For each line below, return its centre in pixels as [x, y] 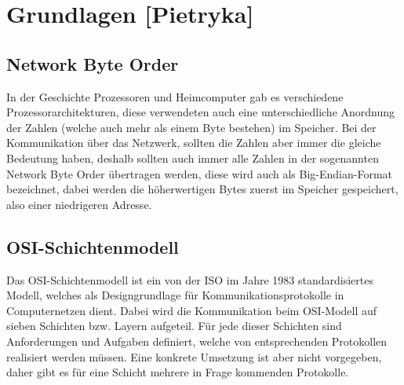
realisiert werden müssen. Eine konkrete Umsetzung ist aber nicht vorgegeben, [194, 356]
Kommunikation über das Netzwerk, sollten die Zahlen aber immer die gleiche [194, 143]
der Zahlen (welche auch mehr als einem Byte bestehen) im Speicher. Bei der [191, 127]
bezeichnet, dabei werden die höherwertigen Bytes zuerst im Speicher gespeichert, [202, 189]
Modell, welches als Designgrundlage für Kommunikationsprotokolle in [175, 295]
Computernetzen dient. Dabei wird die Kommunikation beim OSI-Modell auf [192, 310]
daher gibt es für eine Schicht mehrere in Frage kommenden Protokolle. [178, 372]
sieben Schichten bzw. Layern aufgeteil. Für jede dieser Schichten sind [174, 326]
